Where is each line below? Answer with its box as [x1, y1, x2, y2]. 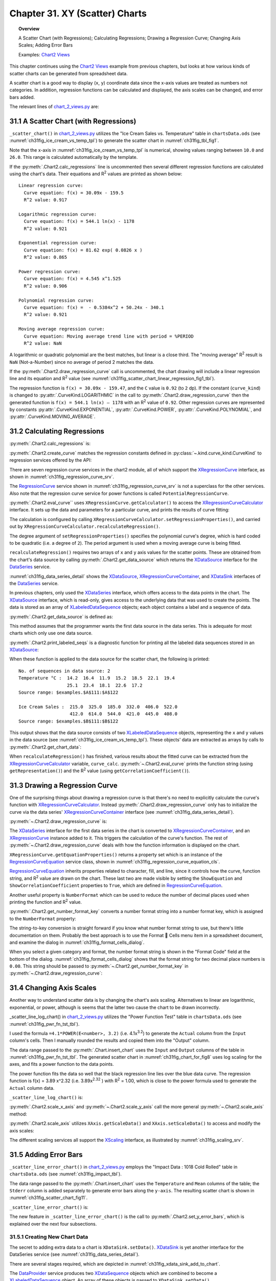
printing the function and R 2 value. [9, 898, 82, 905]
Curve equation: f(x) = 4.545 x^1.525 [24, 276, 121, 282]
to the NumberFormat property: [9, 915, 76, 922]
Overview [18, 26, 40, 32]
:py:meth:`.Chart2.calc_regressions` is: [9, 441, 91, 447]
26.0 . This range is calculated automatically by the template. [9, 154, 138, 160]
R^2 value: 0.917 [24, 197, 67, 203]
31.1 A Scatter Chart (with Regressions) [9, 117, 136, 126]
